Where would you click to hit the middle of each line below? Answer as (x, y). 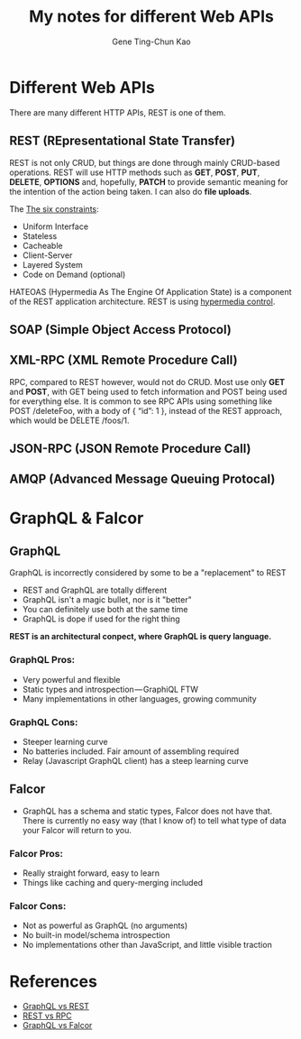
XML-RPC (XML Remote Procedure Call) (123, 360)
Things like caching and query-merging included (113, 883)
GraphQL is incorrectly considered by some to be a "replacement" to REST (148, 573)
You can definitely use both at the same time (105, 610)
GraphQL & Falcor (77, 518)
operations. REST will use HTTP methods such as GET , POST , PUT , (135, 172)
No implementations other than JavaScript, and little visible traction (147, 945)
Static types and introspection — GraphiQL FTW (110, 689)
